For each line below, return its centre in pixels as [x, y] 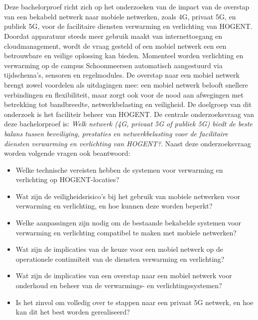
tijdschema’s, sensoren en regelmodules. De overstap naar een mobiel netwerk [122, 75]
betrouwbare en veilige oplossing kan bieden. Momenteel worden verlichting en [124, 55]
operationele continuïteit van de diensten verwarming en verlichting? [120, 259]
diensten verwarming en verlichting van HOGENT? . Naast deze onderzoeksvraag [128, 143]
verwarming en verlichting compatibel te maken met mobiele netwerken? [126, 232]
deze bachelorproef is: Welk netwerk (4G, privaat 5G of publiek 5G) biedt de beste [129, 124]
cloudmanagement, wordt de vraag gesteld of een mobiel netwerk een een [115, 46]
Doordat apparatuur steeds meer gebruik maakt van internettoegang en [113, 36]
